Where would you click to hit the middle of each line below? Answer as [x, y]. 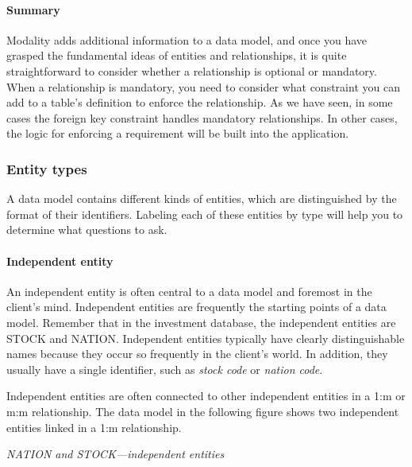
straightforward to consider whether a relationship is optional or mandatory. [192, 70]
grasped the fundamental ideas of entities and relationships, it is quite [177, 55]
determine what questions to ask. [87, 230]
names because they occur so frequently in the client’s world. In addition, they [197, 354]
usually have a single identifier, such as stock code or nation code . [165, 369]
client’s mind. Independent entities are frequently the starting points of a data [196, 307]
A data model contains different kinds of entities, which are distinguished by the [202, 198]
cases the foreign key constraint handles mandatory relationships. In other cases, [202, 117]
